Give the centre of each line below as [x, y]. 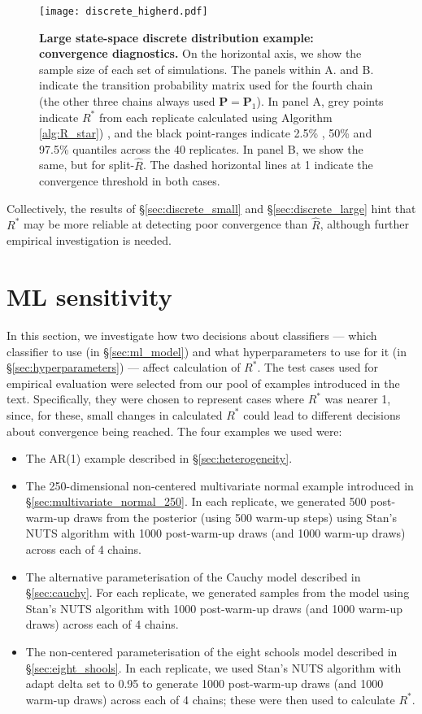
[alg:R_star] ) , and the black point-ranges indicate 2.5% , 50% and [206, 133]
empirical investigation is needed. [89, 240]
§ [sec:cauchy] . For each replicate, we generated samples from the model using [218, 592]
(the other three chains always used [127, 101]
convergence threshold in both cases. [130, 181]
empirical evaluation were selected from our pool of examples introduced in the [203, 383]
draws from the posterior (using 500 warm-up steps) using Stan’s [235, 517]
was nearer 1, [358, 399]
